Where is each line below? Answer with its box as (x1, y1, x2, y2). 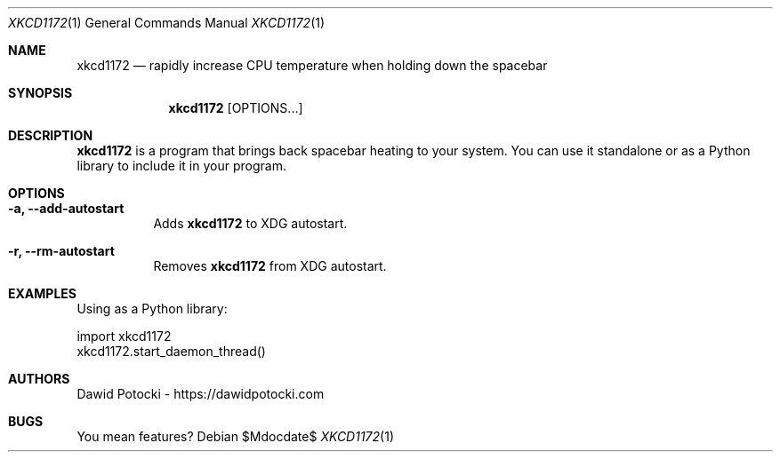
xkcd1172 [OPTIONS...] (168, 100, 303, 115)
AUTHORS (8, 371, 70, 386)
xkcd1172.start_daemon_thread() (76, 344, 266, 359)
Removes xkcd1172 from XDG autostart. (153, 258, 387, 273)
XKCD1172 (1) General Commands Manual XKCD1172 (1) (8, 15, 326, 30)
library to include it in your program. (76, 158, 286, 173)
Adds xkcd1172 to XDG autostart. (153, 216, 348, 231)
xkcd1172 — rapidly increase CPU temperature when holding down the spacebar (76, 58, 548, 73)
